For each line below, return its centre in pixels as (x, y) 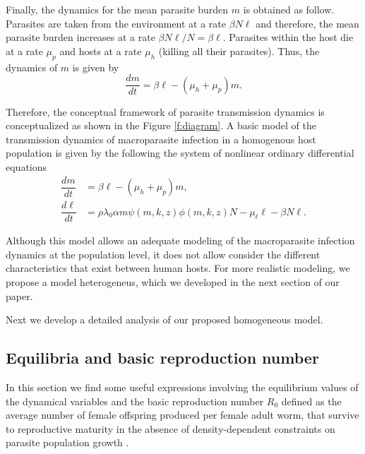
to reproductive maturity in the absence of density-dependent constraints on (170, 428)
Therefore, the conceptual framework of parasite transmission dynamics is (165, 111)
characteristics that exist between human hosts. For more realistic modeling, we (178, 268)
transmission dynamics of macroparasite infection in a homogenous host (161, 139)
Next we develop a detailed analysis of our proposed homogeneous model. (164, 319)
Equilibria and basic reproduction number (162, 358)
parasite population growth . (67, 442)
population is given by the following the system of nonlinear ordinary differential (180, 153)
